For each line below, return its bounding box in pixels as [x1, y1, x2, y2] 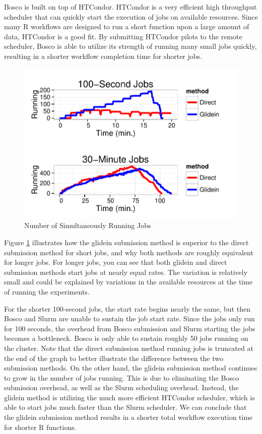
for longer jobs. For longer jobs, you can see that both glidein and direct [4, 257, 227, 267]
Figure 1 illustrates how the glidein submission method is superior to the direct [4, 237, 249, 247]
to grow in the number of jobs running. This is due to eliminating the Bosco [4, 372, 239, 383]
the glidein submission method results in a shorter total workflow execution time [4, 412, 253, 422]
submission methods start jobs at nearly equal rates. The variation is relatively [4, 266, 248, 277]
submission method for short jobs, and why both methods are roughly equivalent [4, 247, 253, 257]
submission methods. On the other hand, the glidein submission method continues [4, 363, 257, 373]
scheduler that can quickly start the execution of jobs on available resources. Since [4, 11, 258, 22]
